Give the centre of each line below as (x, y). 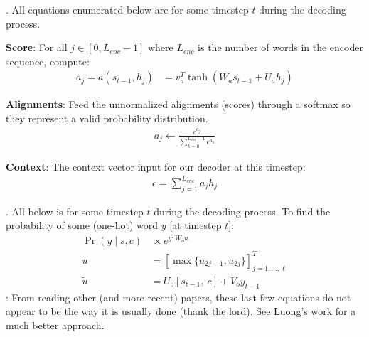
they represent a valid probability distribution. (107, 118)
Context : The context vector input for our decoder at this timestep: (156, 166)
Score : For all (37, 47)
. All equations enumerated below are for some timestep (127, 9)
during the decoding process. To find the (242, 211)
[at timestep (196, 225)
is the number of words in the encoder (280, 47)
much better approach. (55, 325)
